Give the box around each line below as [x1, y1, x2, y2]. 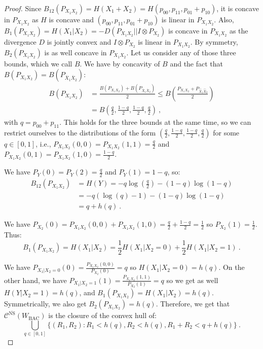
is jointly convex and [47, 37, 111, 47]
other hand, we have [4, 274, 67, 285]
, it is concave [216, 3, 259, 13]
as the [229, 25, 248, 36]
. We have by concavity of [80, 58, 160, 68]
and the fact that [170, 58, 223, 68]
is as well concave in [44, 47, 107, 57]
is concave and [49, 14, 94, 24]
